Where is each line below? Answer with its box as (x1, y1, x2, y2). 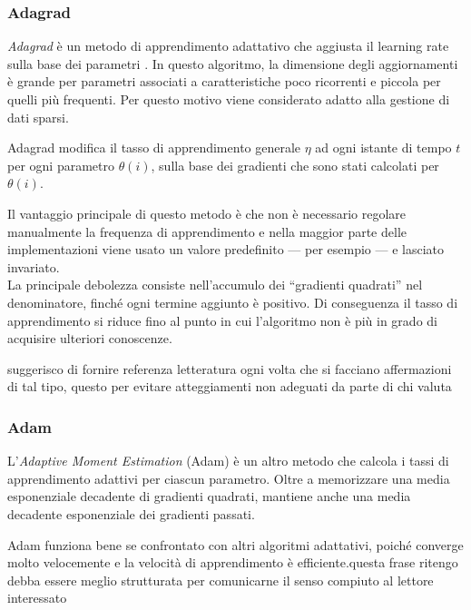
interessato (7, 588, 67, 607)
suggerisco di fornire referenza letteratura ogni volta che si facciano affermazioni (7, 359, 452, 378)
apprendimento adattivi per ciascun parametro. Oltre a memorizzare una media (7, 468, 450, 487)
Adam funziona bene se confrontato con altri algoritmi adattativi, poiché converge (7, 535, 464, 554)
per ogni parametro (7, 155, 114, 174)
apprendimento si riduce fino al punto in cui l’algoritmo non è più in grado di (7, 310, 437, 330)
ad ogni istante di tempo (315, 138, 452, 157)
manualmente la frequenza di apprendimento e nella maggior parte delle (7, 221, 407, 241)
